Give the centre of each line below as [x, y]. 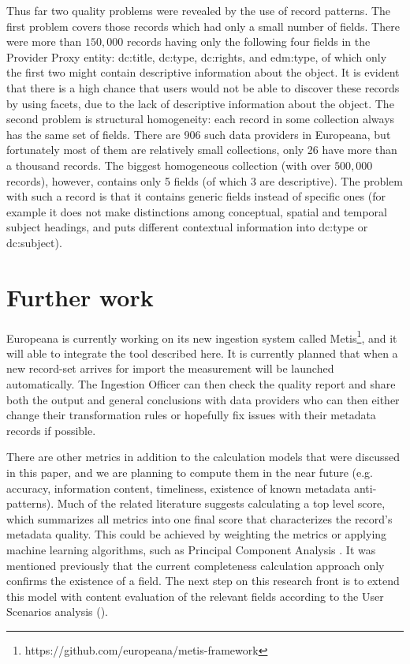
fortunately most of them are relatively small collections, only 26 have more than [202, 150]
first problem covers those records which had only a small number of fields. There [203, 26]
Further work [80, 296]
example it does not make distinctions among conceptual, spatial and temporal [197, 211]
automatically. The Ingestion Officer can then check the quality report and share [201, 384]
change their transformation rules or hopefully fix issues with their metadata [191, 415]
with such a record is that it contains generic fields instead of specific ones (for [196, 196]
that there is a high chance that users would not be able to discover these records [203, 87]
